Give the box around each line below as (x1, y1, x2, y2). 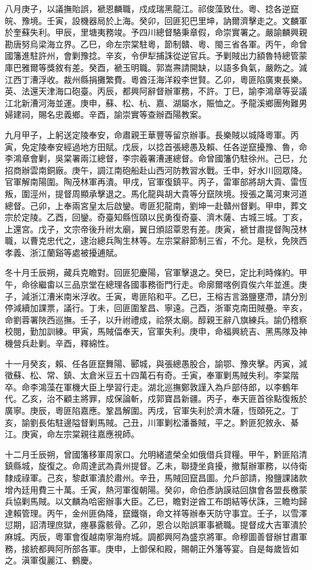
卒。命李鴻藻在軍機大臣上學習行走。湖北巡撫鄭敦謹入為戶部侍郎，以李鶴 (5, 380, 290, 393)
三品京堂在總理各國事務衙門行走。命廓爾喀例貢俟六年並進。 (63, 278, 299, 291)
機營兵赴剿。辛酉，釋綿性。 (5, 337, 114, 350)
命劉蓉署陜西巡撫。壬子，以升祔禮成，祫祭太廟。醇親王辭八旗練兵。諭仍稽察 (5, 313, 307, 326)
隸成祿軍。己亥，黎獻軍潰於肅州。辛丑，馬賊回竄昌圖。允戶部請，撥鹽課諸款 (5, 471, 307, 484)
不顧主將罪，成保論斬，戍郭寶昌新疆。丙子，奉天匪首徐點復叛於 (55, 392, 307, 405)
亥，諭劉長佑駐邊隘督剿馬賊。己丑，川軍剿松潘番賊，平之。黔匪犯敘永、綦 (5, 416, 299, 428)
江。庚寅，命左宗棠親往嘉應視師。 (5, 428, 139, 440)
